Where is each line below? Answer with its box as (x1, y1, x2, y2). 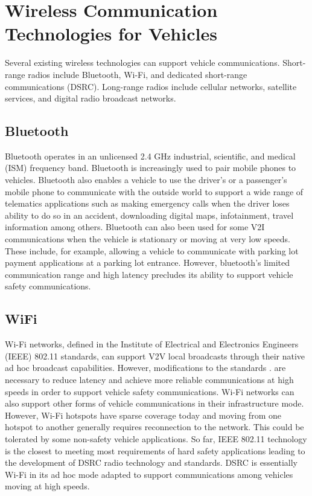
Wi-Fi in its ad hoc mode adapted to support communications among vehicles (5, 468, 293, 480)
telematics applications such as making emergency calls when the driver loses (5, 197, 290, 210)
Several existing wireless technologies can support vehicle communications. (5, 56, 280, 69)
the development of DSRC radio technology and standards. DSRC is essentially (5, 456, 298, 469)
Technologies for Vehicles (5, 21, 217, 46)
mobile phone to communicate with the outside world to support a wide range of (5, 185, 304, 198)
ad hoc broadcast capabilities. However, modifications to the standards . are (5, 361, 286, 374)
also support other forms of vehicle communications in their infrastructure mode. (5, 397, 304, 410)
